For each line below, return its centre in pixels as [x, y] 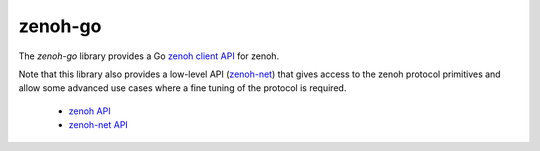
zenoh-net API [98, 125]
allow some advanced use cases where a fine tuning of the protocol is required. [182, 88]
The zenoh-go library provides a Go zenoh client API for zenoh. [149, 56]
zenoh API [89, 111]
